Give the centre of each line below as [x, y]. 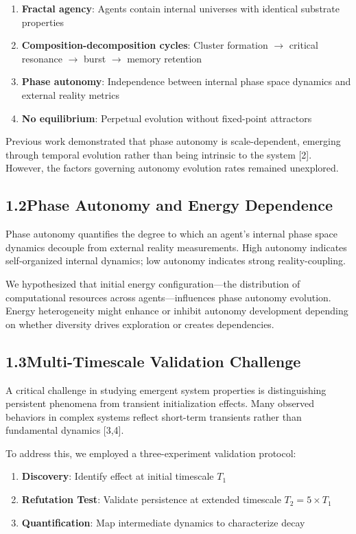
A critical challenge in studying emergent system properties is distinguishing [166, 390]
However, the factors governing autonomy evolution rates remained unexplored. [172, 168]
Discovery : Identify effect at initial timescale [118, 476]
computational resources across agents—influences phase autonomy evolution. [168, 297]
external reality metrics [70, 94]
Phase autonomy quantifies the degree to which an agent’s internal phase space [172, 234]
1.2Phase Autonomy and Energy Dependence [169, 205]
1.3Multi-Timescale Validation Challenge [153, 361]
